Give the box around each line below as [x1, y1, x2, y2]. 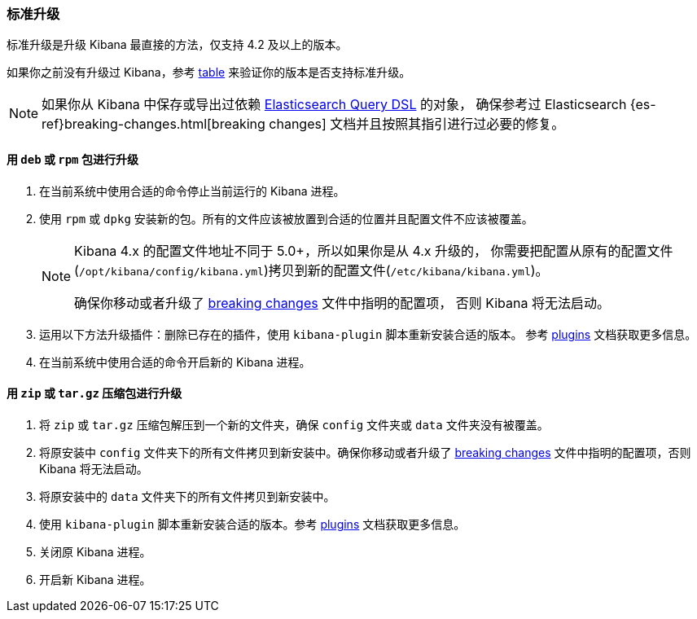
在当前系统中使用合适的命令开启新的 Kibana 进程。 [39, 354, 311, 369]
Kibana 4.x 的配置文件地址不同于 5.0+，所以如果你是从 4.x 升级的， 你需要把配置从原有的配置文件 [74, 242, 673, 259]
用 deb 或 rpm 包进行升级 [7, 151, 138, 166]
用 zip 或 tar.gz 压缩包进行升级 [7, 386, 182, 401]
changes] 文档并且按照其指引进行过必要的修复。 [269, 116, 565, 133]
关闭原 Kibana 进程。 [39, 544, 151, 559]
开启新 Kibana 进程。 [39, 572, 151, 586]
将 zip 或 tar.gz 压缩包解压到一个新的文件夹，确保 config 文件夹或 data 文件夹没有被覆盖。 [39, 417, 549, 432]
